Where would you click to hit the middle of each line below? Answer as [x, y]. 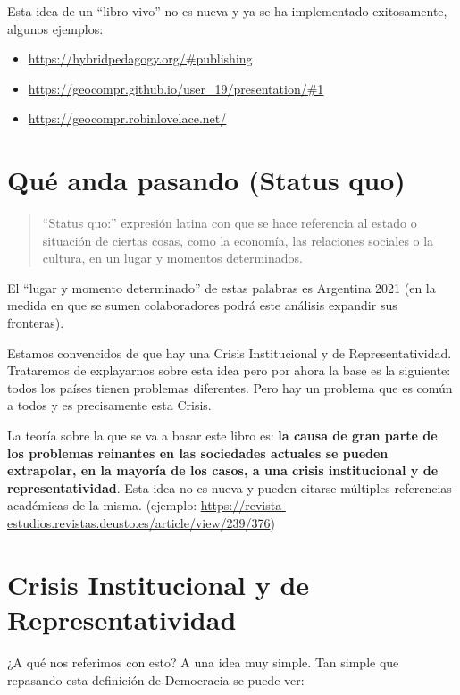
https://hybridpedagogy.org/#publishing [140, 59]
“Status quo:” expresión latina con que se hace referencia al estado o [230, 223]
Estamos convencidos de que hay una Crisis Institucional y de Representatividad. [230, 352]
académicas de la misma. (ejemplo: [102, 505]
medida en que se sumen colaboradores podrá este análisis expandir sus [202, 305]
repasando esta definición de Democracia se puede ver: [156, 679]
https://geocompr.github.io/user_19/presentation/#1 [176, 88]
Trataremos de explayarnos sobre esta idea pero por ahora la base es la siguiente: [229, 370]
